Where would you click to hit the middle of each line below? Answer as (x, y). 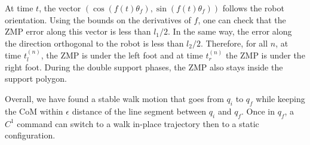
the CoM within (34, 111)
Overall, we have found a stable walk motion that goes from (114, 98)
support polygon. (36, 78)
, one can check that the (242, 19)
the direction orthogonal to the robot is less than (94, 43)
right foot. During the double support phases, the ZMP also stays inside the (144, 67)
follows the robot (253, 8)
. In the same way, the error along (230, 31)
